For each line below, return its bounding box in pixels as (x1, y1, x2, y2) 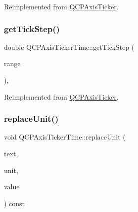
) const (4, 198, 25, 208)
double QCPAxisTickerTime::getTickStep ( (4, 41, 135, 52)
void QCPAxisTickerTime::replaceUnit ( (4, 132, 126, 142)
